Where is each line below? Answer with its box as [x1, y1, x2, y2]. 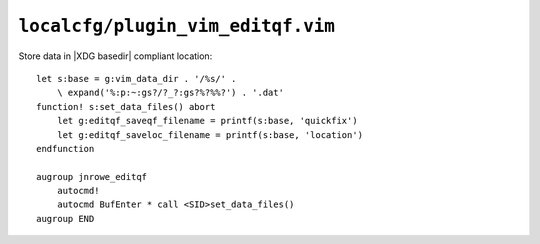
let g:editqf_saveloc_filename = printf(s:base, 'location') [56, 129, 364, 140]
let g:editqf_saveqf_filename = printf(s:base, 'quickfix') [56, 115, 359, 127]
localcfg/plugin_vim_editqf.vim [18, 15, 335, 37]
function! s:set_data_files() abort [36, 101, 216, 112]
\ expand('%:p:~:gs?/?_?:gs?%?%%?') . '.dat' [56, 87, 285, 99]
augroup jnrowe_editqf [36, 171, 148, 182]
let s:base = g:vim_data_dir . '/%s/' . [36, 73, 237, 84]
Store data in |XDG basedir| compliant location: [18, 50, 213, 62]
